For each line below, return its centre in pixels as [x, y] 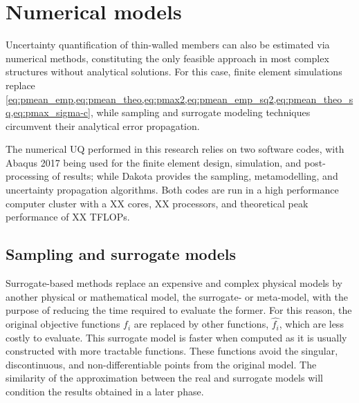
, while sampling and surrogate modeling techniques [200, 112]
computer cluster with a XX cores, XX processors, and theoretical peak [157, 203]
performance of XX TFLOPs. [68, 217]
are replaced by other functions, [201, 324]
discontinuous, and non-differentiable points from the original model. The [161, 364]
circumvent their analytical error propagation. [103, 125]
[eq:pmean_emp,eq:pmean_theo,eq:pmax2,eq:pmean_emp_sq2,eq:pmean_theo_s [179, 99]
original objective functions [63, 324]
